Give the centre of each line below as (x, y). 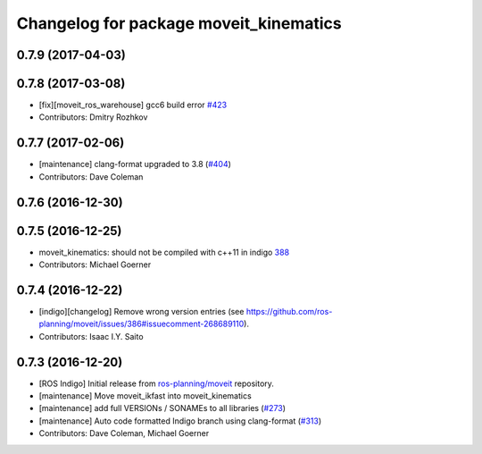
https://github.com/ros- (289, 311)
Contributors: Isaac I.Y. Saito (91, 336)
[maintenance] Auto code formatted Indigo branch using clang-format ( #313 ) (180, 421)
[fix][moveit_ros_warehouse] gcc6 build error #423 (133, 105)
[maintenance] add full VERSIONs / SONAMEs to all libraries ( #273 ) (162, 408)
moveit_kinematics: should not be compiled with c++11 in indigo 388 (164, 252)
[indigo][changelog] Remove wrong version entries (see (141, 311)
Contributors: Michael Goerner (95, 265)
